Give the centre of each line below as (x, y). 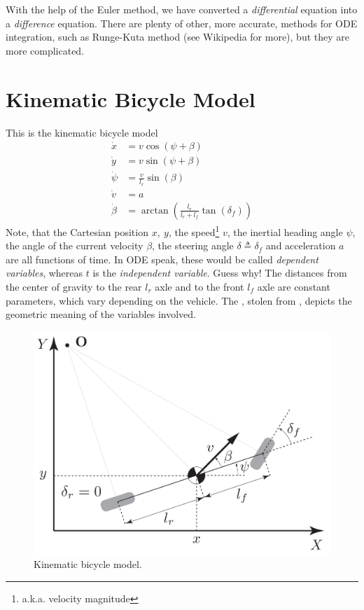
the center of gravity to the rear (74, 286)
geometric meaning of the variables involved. (101, 314)
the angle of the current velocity (75, 245)
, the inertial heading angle (285, 231)
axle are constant (294, 286)
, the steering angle (193, 245)
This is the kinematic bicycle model (82, 132)
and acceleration (301, 245)
